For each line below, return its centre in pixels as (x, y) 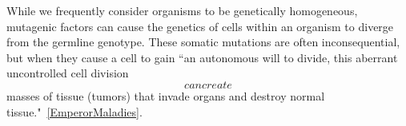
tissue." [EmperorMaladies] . (74, 111)
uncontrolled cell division (68, 73)
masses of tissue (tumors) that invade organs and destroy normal (166, 95)
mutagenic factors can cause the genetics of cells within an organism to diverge (200, 26)
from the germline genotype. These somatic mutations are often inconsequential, (203, 42)
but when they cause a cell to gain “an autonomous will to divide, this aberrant (202, 57)
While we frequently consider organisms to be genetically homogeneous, (182, 10)
